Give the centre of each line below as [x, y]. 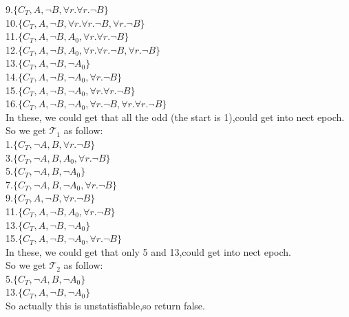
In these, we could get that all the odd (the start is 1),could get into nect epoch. [175, 117]
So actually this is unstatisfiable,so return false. [105, 306]
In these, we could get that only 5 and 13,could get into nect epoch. [149, 251]
